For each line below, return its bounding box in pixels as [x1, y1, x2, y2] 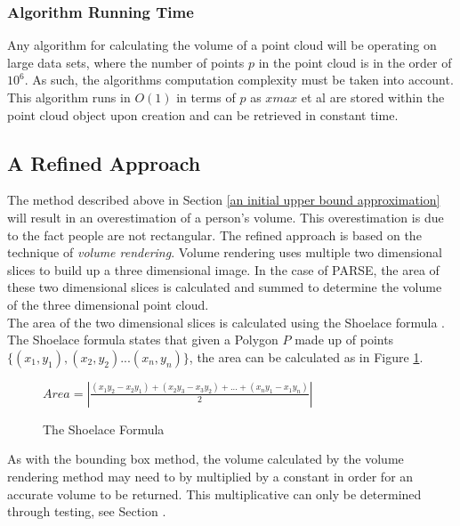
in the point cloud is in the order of [258, 53, 452, 71]
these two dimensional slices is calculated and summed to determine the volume [7, 278, 442, 296]
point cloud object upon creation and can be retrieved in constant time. [7, 105, 399, 124]
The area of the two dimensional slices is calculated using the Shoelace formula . [7, 312, 445, 331]
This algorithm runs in [7, 88, 131, 106]
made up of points [295, 330, 394, 349]
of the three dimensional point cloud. [7, 295, 209, 313]
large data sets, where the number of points [7, 53, 245, 71]
